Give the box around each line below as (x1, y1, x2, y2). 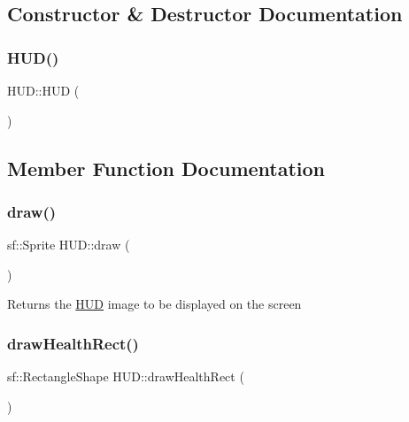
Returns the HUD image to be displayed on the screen (7, 295, 302, 313)
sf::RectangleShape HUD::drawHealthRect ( (7, 367, 244, 386)
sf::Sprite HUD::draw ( (7, 235, 130, 254)
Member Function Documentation (7, 154, 326, 181)
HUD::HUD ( (7, 81, 80, 99)
